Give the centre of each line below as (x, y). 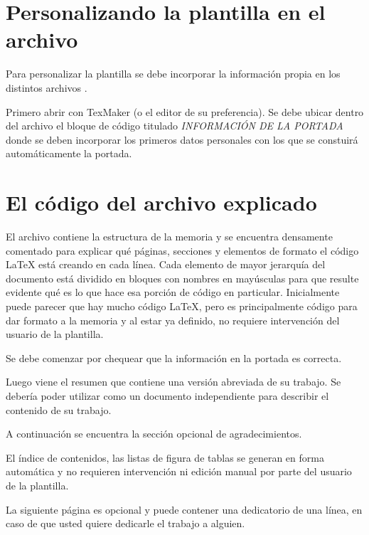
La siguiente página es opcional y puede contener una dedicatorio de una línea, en (184, 509)
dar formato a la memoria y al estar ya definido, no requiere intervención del (173, 320)
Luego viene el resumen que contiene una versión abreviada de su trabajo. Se (173, 382)
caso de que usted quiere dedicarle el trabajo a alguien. (125, 523)
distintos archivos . (47, 87)
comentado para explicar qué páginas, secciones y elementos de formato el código (182, 250)
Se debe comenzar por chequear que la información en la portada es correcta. (174, 357)
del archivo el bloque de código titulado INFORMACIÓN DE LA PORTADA (175, 126)
